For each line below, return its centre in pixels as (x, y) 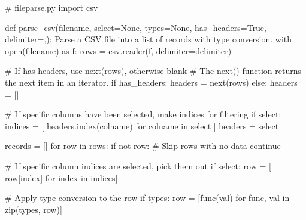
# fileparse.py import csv (51, 7)
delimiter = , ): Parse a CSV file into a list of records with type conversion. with (149, 39)
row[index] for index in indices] (61, 177)
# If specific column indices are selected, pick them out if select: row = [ (138, 165)
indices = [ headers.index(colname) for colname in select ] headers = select (142, 126)
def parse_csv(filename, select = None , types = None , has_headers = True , (136, 27)
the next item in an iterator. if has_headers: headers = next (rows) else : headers (151, 82)
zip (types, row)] (34, 209)
